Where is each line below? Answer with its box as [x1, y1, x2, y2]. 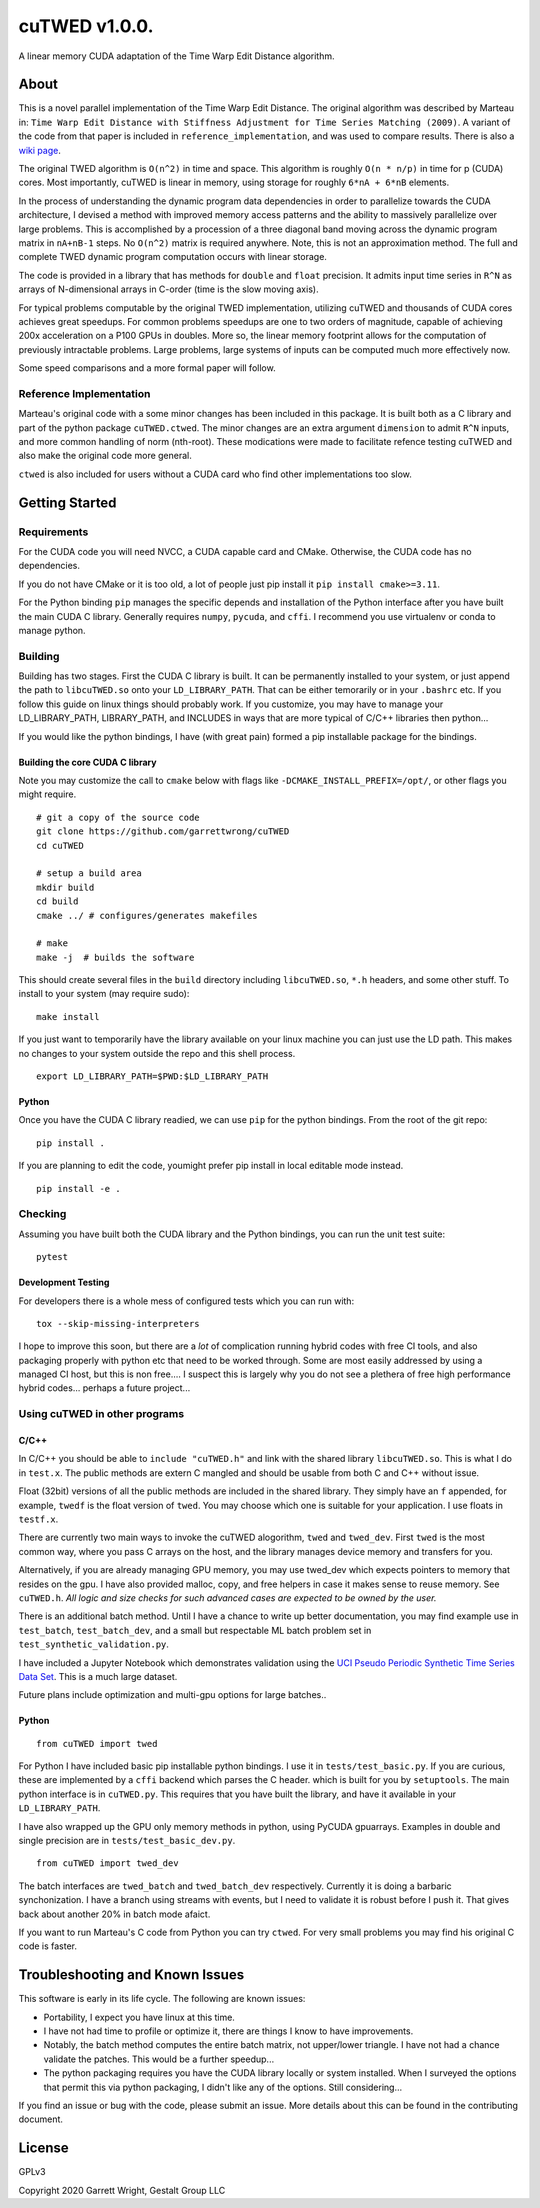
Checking [18, 1207, 67, 1221]
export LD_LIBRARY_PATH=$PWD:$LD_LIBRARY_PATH [36, 1071, 269, 1082]
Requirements [18, 525, 89, 539]
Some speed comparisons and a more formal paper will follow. [18, 362, 276, 374]
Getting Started [18, 494, 117, 511]
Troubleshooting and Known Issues [18, 1966, 245, 1984]
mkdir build [36, 881, 95, 893]
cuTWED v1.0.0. [18, 15, 154, 37]
